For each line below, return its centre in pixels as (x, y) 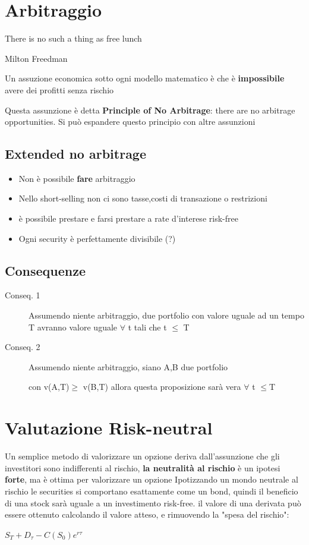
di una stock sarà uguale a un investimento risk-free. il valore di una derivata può (153, 503)
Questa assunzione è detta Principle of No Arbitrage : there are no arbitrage (150, 110)
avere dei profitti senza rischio (59, 89)
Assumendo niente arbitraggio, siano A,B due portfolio (128, 366)
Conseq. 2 (23, 347)
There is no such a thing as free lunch (73, 38)
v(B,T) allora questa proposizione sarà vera (162, 387)
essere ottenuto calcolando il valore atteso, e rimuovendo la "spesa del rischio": (147, 514)
